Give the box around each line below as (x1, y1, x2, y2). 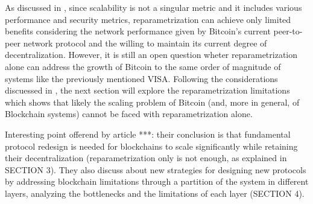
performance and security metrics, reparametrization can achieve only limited (5, 13, 291, 25)
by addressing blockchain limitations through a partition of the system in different (5, 175, 309, 188)
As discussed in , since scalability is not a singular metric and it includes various (5, 1, 302, 13)
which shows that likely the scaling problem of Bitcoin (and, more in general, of (5, 95, 300, 108)
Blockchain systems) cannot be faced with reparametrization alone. (5, 107, 253, 120)
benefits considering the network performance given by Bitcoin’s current (5, 25, 271, 37)
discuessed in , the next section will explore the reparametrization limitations (5, 84, 290, 97)
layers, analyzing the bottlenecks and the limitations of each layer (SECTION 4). (5, 186, 305, 199)
